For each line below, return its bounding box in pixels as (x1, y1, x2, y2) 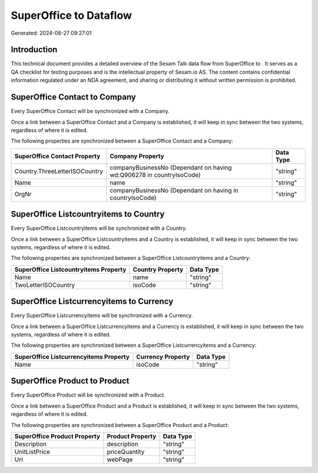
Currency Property (136, 352, 190, 360)
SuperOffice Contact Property (14, 152, 101, 160)
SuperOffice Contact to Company (11, 92, 137, 102)
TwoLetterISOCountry (14, 280, 75, 289)
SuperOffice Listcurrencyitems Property (14, 352, 130, 360)
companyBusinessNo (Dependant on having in (110, 186, 238, 194)
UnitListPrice (14, 448, 50, 456)
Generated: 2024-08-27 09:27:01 (11, 29, 92, 37)
